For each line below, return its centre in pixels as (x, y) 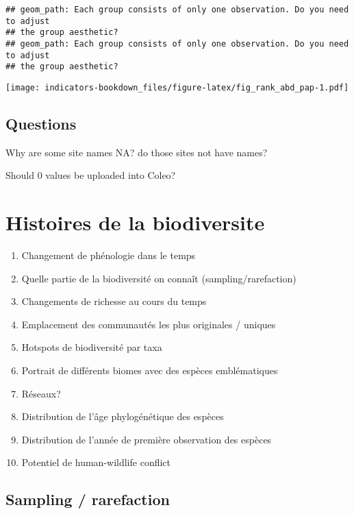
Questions (41, 123)
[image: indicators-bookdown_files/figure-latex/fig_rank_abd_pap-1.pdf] (177, 87)
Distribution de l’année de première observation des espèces (147, 439)
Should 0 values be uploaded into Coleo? (91, 175)
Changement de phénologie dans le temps (109, 255)
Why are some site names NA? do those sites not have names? (137, 152)
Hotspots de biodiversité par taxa (92, 347)
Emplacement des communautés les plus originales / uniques (149, 324)
